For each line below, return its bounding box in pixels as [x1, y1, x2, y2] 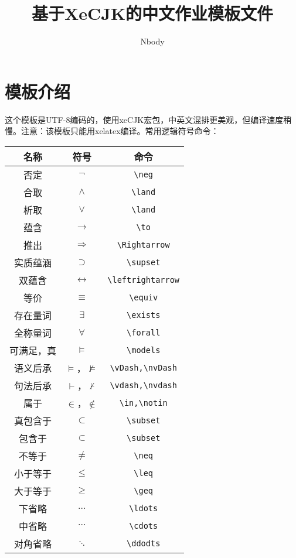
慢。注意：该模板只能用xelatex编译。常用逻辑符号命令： [5, 125, 219, 137]
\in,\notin [119, 398, 168, 408]
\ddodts [127, 538, 161, 548]
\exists [127, 310, 161, 320]
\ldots [129, 503, 158, 513]
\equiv [129, 292, 158, 302]
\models [127, 345, 161, 355]
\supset [127, 257, 161, 267]
